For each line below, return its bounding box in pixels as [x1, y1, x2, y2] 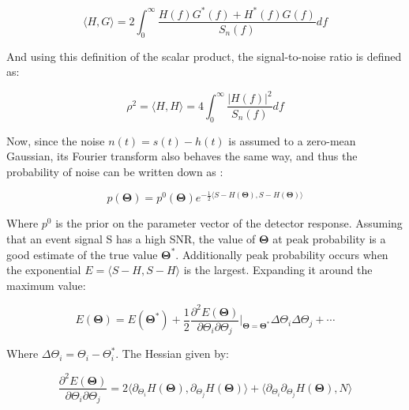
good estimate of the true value [6, 246, 158, 262]
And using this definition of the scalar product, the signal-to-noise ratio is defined [6, 47, 402, 64]
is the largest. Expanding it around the [183, 261, 373, 278]
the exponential [6, 261, 81, 278]
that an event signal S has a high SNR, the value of [6, 231, 256, 247]
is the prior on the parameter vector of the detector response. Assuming [55, 215, 403, 231]
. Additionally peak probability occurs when [175, 246, 388, 262]
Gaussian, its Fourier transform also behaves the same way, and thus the [6, 148, 358, 164]
